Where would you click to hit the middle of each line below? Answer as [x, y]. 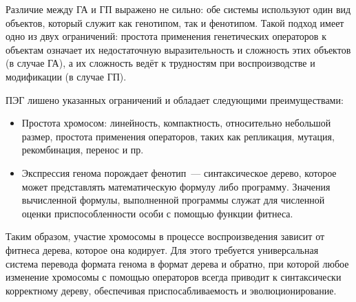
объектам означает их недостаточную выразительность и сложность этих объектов [178, 49]
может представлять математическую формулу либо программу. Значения [176, 186]
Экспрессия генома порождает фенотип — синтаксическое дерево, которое [179, 172]
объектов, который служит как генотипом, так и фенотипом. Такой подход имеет [175, 22]
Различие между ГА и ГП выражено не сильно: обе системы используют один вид [178, 9]
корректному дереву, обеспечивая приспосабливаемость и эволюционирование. [171, 290]
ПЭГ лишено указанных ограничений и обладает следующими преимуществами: [175, 99]
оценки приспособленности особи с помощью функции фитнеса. [157, 213]
